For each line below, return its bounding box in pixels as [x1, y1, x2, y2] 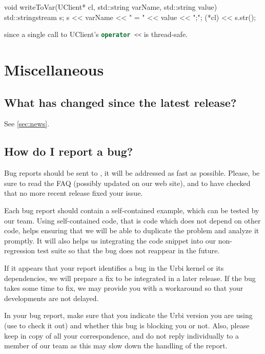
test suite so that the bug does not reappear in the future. [37, 245, 220, 256]
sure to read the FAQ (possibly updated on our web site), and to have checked [4, 177, 251, 188]
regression [4, 245, 35, 256]
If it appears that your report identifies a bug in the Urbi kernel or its [4, 262, 224, 273]
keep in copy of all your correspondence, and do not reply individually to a [4, 330, 239, 341]
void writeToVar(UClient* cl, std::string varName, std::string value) [4, 2, 217, 12]
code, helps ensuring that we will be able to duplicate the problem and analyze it [4, 225, 259, 236]
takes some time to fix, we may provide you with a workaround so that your [4, 283, 243, 293]
